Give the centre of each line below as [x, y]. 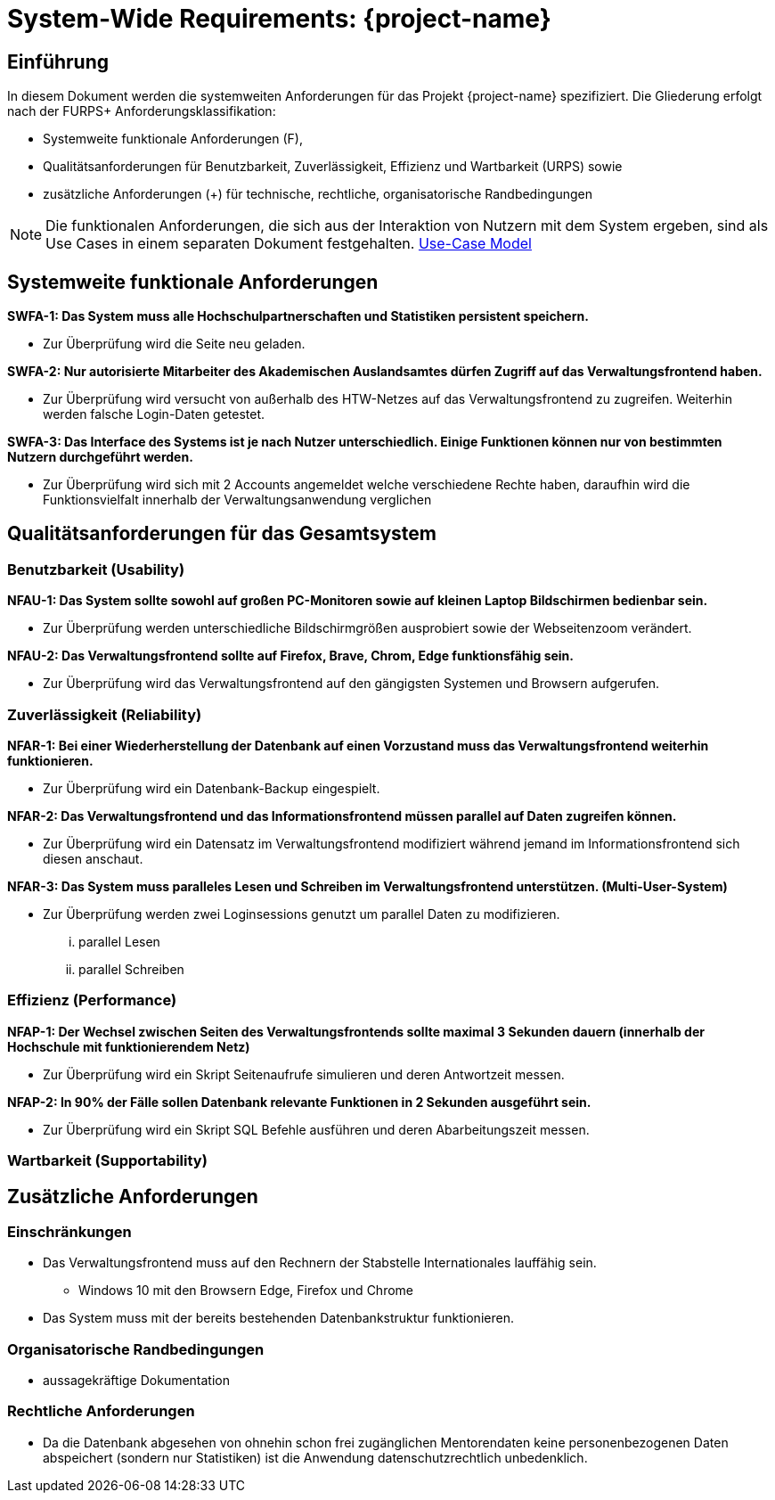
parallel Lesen [119, 941]
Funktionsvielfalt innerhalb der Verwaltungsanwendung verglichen [237, 500]
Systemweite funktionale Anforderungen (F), [173, 139]
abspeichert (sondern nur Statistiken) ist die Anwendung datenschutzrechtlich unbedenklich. [315, 1457]
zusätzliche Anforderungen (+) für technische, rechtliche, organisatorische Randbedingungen [318, 194]
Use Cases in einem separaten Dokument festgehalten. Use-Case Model [289, 244]
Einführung [58, 61]
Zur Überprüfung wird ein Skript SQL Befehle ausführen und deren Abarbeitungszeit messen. [316, 1129]
